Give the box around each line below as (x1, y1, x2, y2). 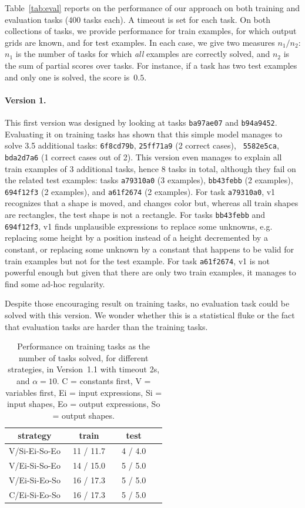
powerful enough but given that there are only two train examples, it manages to (5, 266, 296, 278)
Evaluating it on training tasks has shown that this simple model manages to (5, 127, 283, 140)
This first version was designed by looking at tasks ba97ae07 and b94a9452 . (5, 116, 277, 128)
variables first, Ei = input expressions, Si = (5, 386, 162, 398)
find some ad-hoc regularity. (5, 277, 105, 290)
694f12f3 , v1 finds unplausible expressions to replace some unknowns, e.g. (5, 220, 273, 232)
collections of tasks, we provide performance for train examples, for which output (5, 25, 297, 37)
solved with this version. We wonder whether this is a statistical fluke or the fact (5, 308, 295, 321)
